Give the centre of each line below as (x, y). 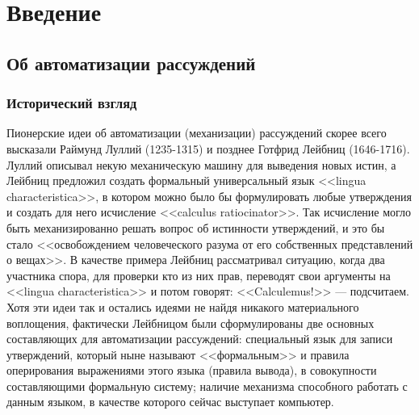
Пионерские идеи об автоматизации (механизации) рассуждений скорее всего (197, 133)
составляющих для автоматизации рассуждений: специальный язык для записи (200, 339)
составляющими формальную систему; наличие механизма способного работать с (207, 386)
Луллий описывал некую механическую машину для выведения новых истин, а (201, 164)
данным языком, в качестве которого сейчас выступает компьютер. (170, 402)
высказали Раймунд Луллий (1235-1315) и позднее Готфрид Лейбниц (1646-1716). (208, 148)
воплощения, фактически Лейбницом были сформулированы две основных (191, 323)
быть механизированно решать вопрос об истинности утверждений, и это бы (196, 227)
